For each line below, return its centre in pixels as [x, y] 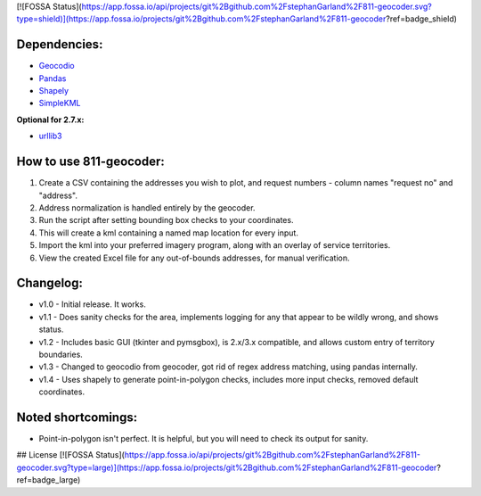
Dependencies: [60, 45]
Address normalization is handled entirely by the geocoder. [147, 207]
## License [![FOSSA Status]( [70, 455]
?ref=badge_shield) [422, 19]
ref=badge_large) [49, 480]
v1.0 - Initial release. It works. [92, 304]
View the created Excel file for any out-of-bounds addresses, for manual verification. [195, 258]
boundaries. [61, 354]
